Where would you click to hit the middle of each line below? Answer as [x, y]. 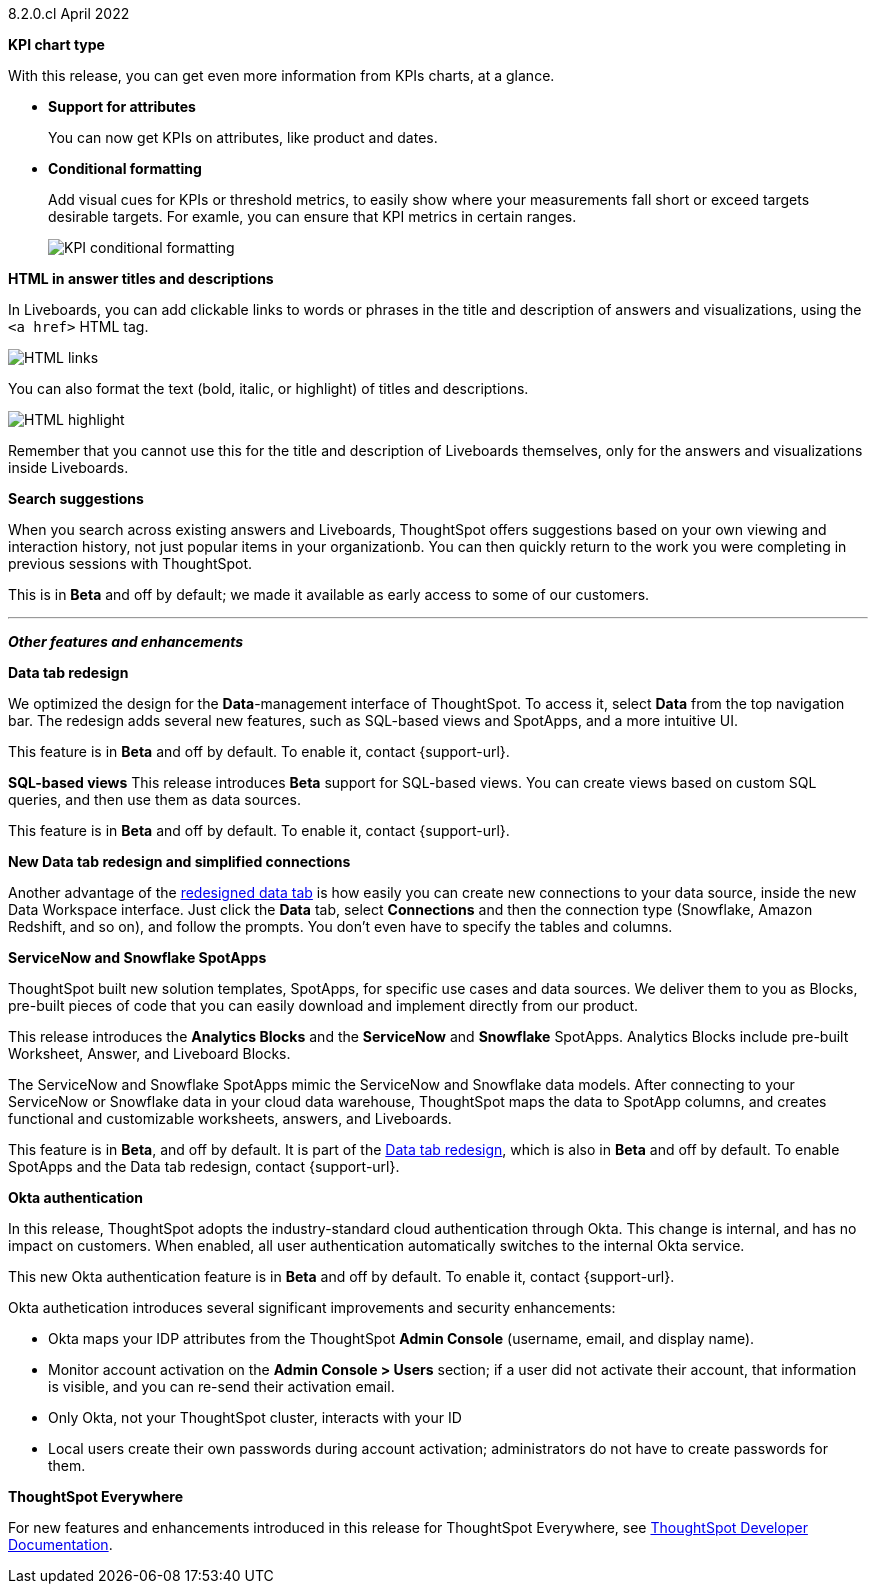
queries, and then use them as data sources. [154, 799]
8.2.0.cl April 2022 [69, 13]
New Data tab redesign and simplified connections [179, 861]
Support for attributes [122, 106]
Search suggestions [76, 498]
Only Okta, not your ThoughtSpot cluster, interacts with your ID [255, 1417]
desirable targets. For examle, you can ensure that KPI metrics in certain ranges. [312, 216]
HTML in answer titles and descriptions [141, 278]
